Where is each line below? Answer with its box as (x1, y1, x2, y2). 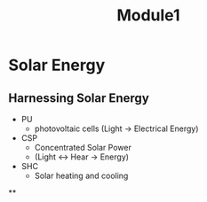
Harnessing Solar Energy (8, 90, 150, 105)
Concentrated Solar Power (34, 143, 132, 152)
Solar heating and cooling (34, 170, 129, 181)
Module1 (116, 5, 180, 26)
